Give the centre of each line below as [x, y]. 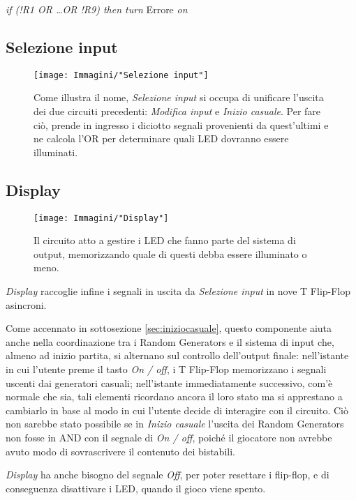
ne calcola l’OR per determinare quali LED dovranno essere [161, 138]
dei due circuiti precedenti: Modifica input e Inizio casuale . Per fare [177, 111]
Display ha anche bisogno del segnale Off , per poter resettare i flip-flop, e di [168, 475]
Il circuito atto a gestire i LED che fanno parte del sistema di [165, 240]
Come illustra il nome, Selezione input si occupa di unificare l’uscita [179, 97]
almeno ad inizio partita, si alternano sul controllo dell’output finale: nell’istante [177, 355]
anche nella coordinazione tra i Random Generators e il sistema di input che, [170, 341]
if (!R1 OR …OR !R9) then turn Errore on [97, 9]
